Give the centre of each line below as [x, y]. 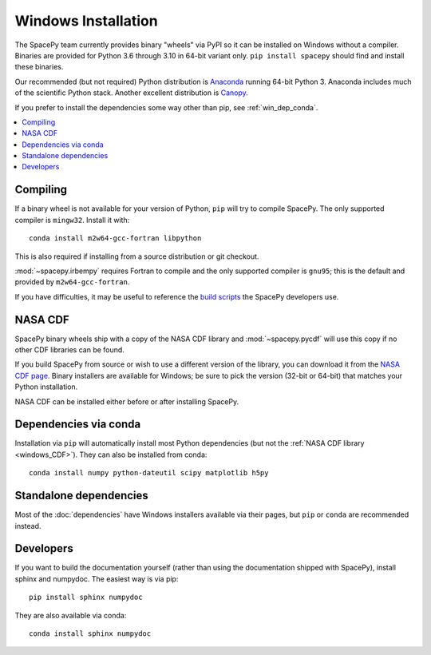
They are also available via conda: [71, 615]
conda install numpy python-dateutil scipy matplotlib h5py [149, 473]
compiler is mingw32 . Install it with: [72, 220]
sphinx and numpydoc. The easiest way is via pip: [97, 578]
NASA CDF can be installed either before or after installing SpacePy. [127, 401]
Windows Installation [87, 21]
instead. [28, 526]
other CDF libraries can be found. [70, 350]
